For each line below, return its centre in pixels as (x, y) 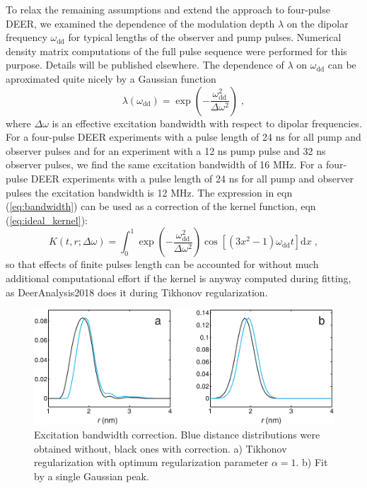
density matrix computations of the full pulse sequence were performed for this (176, 51)
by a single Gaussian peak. (92, 476)
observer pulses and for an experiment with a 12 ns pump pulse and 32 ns (166, 150)
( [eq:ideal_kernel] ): (47, 220)
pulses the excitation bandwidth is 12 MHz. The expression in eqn (149, 192)
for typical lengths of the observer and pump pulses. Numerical (205, 37)
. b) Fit (312, 462)
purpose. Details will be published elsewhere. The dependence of (145, 65)
